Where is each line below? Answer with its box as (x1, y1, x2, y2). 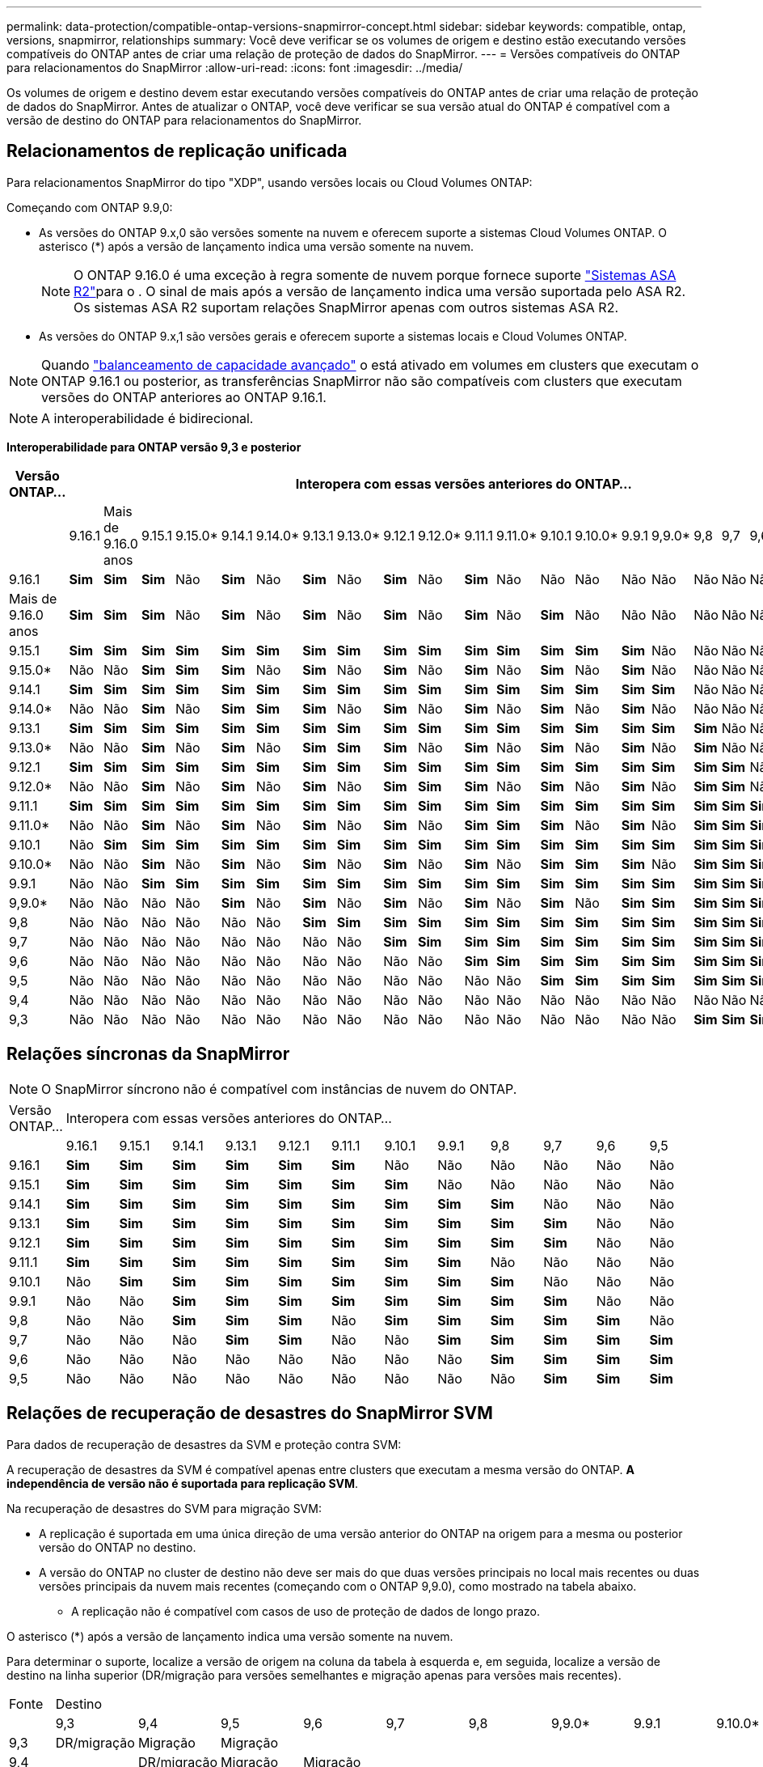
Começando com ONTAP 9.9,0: (6, 200, 173, 214)
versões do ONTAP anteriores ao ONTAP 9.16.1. (41, 388, 327, 405)
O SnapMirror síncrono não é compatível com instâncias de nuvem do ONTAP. (41, 1080, 517, 1097)
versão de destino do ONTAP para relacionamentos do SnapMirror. (6, 113, 362, 127)
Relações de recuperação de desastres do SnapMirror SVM (6, 1403, 493, 1424)
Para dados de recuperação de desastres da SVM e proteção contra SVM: (6, 1437, 402, 1451)
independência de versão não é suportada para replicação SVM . (6, 1476, 359, 1490)
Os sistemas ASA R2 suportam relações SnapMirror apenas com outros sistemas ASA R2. (74, 299, 619, 316)
